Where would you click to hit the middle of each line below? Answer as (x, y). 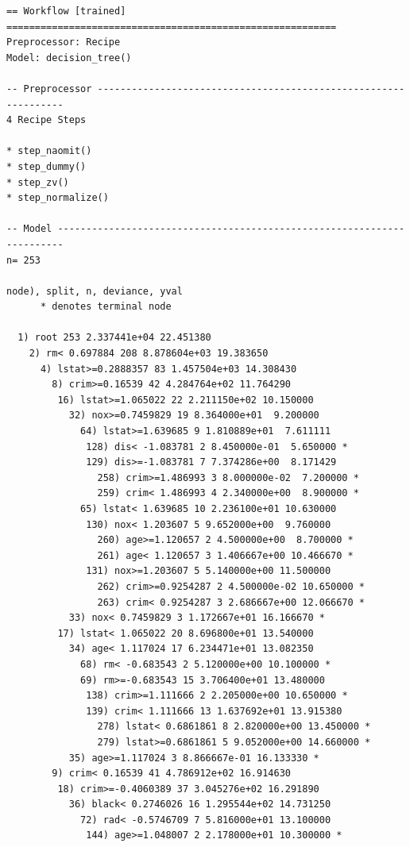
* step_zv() (38, 182)
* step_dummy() (46, 166)
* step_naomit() (49, 151)
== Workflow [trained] (66, 11)
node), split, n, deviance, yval (95, 291)
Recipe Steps (52, 120)
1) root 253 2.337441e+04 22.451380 (114, 338)
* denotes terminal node (106, 307)
